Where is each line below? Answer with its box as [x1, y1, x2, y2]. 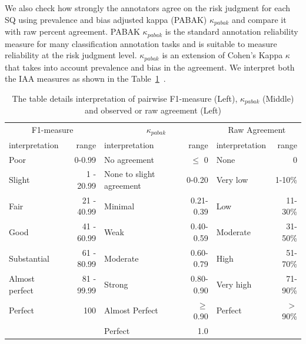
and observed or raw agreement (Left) [85, 104, 221, 116]
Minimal [104, 199, 135, 212]
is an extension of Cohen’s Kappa [162, 49, 283, 61]
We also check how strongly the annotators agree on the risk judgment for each [5, 2, 291, 14]
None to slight [104, 168, 155, 180]
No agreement [104, 153, 154, 165]
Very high [216, 278, 252, 290]
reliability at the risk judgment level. [5, 49, 137, 61]
